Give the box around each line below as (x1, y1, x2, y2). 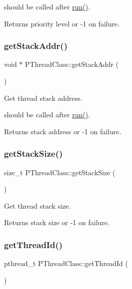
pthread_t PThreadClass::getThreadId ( (4, 258, 128, 269)
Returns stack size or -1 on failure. (4, 217, 109, 228)
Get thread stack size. (4, 200, 71, 211)
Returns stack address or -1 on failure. (4, 126, 121, 136)
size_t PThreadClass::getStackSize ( (4, 167, 115, 177)
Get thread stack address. (4, 92, 82, 103)
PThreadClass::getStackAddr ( (25, 59, 119, 69)
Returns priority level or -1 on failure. (4, 18, 120, 28)
